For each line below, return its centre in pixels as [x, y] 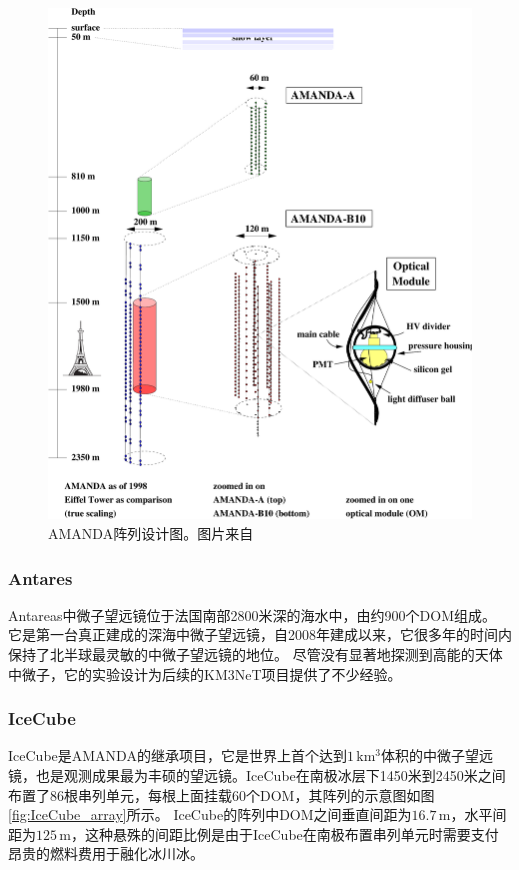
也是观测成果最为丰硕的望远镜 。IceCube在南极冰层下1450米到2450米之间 [270, 774]
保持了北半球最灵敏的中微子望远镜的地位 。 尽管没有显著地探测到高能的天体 [255, 653]
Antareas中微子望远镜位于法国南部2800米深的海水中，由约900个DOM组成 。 [252, 614]
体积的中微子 [423, 755]
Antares [40, 577]
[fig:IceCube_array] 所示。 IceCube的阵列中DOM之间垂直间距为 [210, 814]
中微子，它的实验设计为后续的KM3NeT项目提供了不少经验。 [205, 673]
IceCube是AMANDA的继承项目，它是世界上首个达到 [177, 755]
